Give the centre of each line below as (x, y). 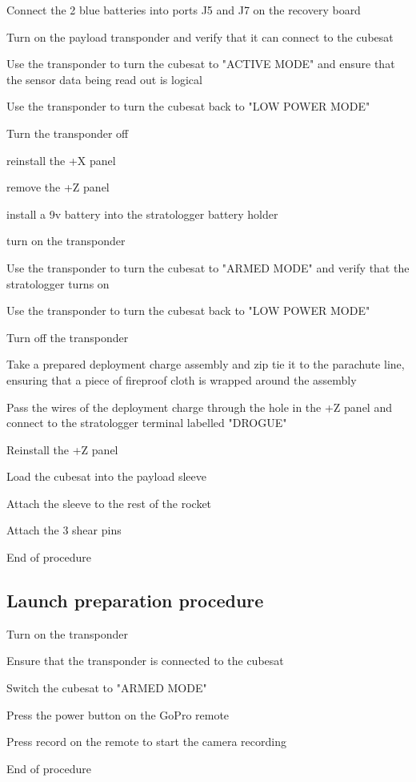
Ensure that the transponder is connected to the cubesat (145, 661)
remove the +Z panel (58, 187)
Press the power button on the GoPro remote (118, 714)
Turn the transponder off (68, 133)
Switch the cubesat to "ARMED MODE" (107, 688)
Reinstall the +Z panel (62, 449)
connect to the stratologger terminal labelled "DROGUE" (147, 423)
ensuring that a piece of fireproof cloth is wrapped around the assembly (182, 379)
